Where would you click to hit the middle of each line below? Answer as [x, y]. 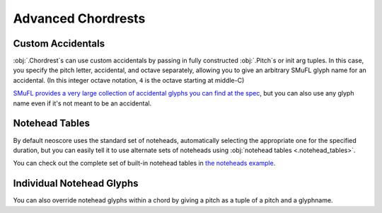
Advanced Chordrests [79, 18]
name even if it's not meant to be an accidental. [82, 103]
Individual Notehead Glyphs [76, 184]
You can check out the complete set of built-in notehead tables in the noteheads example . [144, 163]
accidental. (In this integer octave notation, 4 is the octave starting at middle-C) [129, 80]
